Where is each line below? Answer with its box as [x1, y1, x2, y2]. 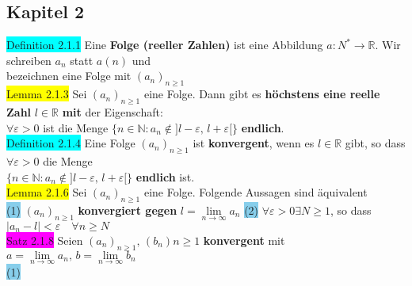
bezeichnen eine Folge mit [6, 67, 132, 84]
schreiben [6, 51, 51, 68]
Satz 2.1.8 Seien [6, 231, 83, 248]
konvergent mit [203, 231, 285, 248]
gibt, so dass [345, 135, 406, 151]
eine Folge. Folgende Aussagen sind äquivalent [143, 184, 368, 200]
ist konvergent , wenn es [193, 135, 315, 151]
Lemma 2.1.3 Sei [6, 86, 87, 102]
